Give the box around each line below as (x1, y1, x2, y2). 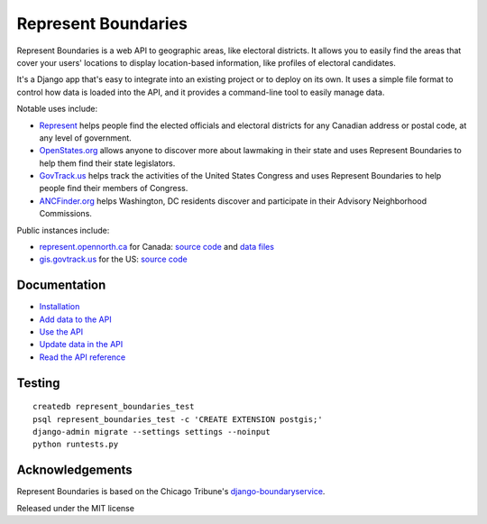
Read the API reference (39, 352, 126, 363)
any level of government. (39, 132, 133, 143)
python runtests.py (32, 439, 119, 450)
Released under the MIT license (16, 502, 135, 513)
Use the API (39, 326, 84, 337)
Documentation (16, 278, 106, 293)
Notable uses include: (16, 104, 98, 115)
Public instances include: (16, 225, 110, 235)
